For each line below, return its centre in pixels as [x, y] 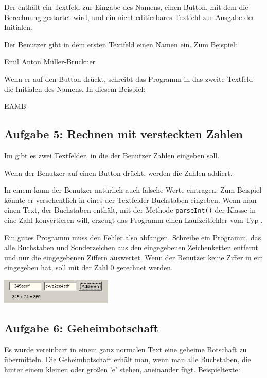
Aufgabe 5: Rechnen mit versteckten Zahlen [123, 134]
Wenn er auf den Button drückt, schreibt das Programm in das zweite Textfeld [129, 78]
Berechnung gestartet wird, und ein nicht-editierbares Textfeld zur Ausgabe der [129, 17]
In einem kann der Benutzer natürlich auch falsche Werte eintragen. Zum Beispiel [133, 190]
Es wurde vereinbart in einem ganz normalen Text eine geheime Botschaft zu [126, 349]
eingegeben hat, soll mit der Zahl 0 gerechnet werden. [89, 267]
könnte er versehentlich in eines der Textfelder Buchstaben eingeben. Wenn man [130, 200]
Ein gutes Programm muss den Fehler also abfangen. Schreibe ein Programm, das [133, 237]
